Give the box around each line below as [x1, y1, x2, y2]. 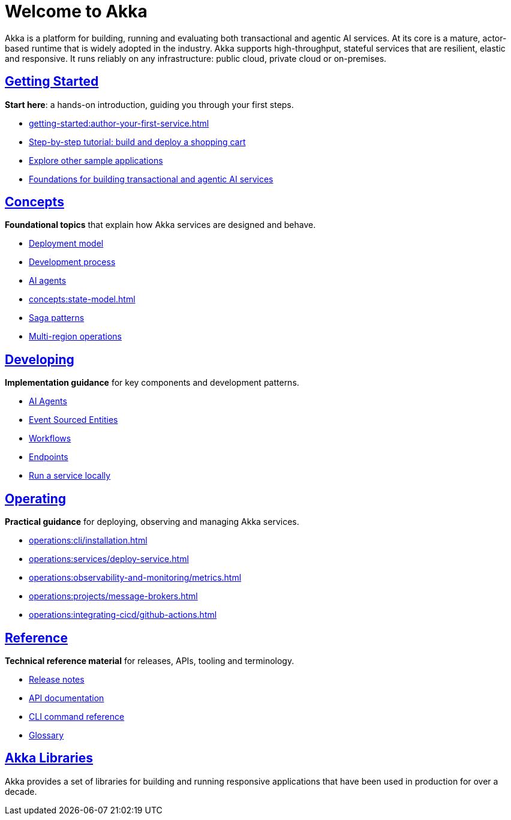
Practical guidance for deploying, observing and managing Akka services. [5, 516, 299, 527]
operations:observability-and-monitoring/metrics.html [29, 572, 242, 583]
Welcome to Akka [5, 1, 148, 22]
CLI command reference [29, 711, 125, 722]
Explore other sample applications [29, 155, 163, 166]
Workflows [29, 433, 71, 444]
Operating [5, 491, 67, 506]
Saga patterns [29, 313, 85, 323]
